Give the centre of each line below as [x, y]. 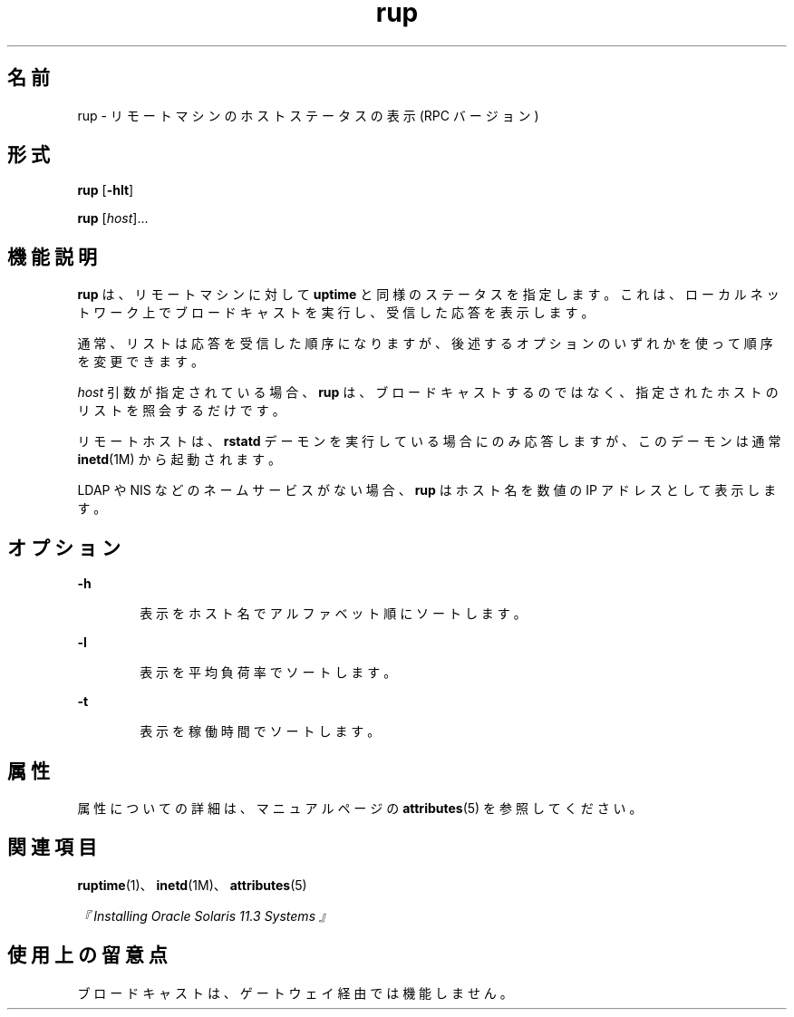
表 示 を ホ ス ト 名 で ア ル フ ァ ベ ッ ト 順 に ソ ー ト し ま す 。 [333, 614]
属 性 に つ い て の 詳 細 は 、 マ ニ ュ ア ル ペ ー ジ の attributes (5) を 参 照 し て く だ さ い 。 [360, 808]
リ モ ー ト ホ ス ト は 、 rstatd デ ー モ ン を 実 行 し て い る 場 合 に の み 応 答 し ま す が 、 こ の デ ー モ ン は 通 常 [429, 441]
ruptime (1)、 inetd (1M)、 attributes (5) [192, 885]
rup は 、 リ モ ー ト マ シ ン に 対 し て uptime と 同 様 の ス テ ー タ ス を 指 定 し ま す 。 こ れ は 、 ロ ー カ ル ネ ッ [428, 295]
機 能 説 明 [52, 257]
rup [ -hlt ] [106, 190]
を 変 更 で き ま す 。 [140, 362]
